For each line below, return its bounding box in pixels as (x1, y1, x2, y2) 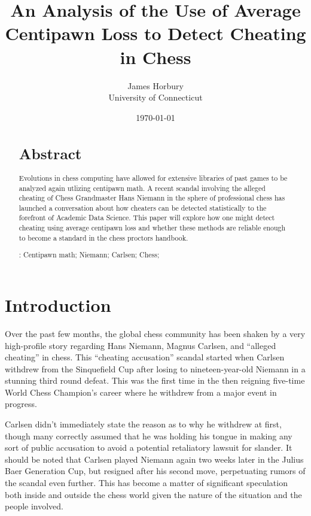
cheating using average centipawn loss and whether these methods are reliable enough (19, 223, 286, 233)
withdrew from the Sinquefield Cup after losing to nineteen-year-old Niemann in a (5, 362, 306, 375)
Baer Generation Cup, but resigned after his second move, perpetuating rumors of (5, 465, 306, 477)
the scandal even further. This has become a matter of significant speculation (5, 476, 288, 489)
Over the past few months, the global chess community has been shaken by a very (5, 327, 306, 339)
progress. (5, 397, 37, 410)
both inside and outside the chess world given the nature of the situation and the (5, 488, 302, 500)
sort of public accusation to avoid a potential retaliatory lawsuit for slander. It (5, 441, 292, 454)
